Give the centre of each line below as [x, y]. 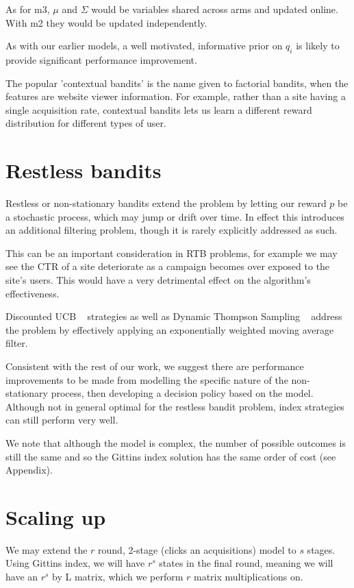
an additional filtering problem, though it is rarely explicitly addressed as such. [172, 230]
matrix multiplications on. [249, 577]
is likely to [318, 46]
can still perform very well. [62, 420]
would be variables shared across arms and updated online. [215, 9]
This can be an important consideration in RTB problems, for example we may [172, 253]
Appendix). [29, 470]
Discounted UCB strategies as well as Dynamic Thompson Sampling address [174, 316]
